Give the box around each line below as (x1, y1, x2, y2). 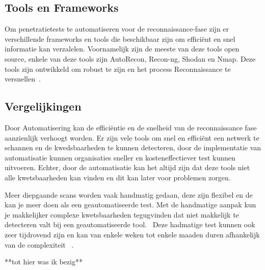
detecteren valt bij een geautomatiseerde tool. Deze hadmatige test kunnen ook (5, 219, 255, 230)
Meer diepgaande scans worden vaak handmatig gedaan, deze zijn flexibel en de (5, 189, 253, 200)
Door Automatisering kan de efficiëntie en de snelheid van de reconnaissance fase (5, 122, 257, 132)
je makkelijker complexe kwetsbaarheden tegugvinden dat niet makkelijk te (5, 209, 239, 220)
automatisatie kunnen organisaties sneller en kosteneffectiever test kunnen (5, 152, 235, 163)
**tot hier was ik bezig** (5, 256, 83, 267)
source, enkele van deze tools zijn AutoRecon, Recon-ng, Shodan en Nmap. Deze (5, 53, 256, 64)
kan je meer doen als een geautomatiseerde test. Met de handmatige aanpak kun (5, 199, 256, 210)
